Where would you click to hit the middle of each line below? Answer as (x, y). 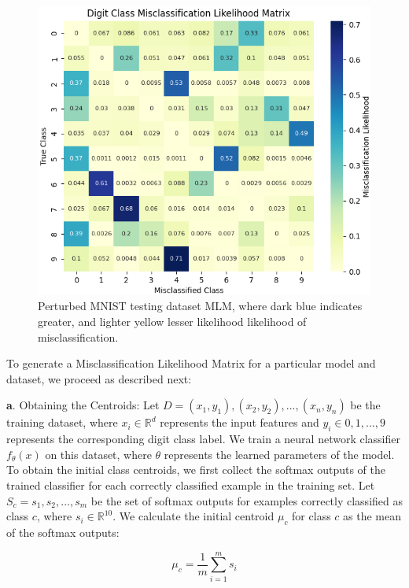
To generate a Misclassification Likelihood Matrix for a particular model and (191, 363)
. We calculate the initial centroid (193, 516)
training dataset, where (62, 422)
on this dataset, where (98, 454)
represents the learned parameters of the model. (279, 454)
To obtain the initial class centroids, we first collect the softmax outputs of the (196, 470)
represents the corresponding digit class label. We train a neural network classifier (203, 439)
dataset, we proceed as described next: (99, 378)
